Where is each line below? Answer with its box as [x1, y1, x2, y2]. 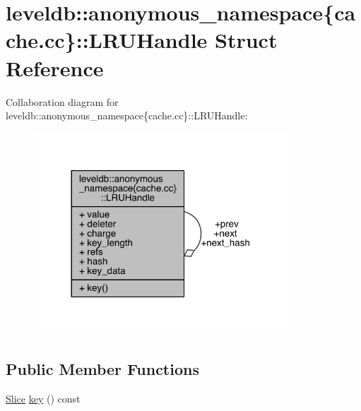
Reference [6, 53, 104, 82]
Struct [215, 25, 278, 54]
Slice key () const [6, 391, 81, 405]
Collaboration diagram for [6, 94, 119, 109]
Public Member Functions [6, 358, 199, 380]
